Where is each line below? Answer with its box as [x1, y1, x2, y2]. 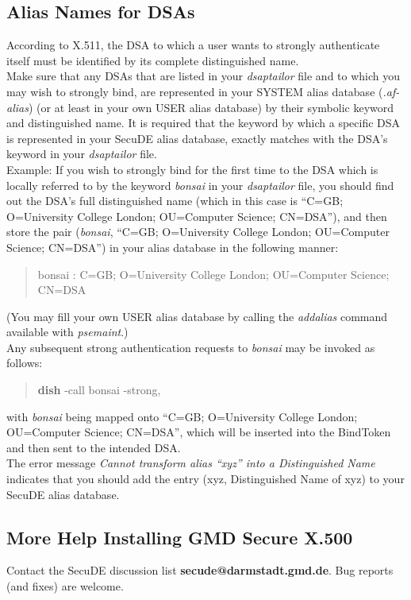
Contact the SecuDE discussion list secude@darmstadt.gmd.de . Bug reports [6, 562, 394, 579]
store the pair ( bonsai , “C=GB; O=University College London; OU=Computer [6, 223, 390, 240]
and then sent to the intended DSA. [6, 439, 181, 455]
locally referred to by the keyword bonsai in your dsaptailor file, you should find [6, 176, 394, 193]
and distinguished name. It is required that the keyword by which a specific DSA [6, 114, 401, 131]
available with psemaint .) [6, 323, 129, 340]
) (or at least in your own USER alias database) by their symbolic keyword [28, 99, 394, 115]
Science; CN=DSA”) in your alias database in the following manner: [6, 238, 339, 255]
